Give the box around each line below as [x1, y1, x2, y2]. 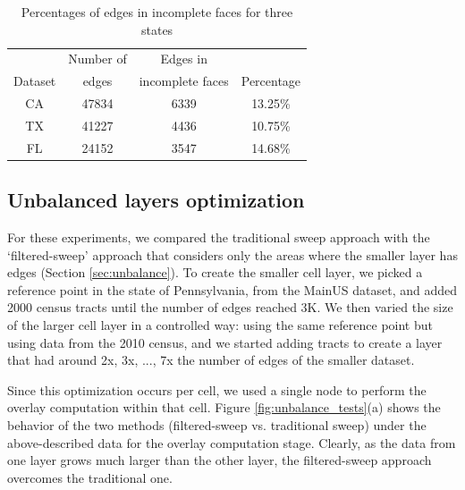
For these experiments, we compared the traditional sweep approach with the [7, 228, 430, 247]
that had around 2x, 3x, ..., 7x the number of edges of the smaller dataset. [7, 351, 415, 369]
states [140, 20, 173, 38]
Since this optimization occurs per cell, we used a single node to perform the [7, 380, 427, 399]
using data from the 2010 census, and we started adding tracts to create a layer [7, 333, 443, 351]
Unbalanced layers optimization [7, 186, 305, 214]
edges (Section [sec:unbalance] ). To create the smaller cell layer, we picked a [7, 263, 423, 282]
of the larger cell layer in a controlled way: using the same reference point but [7, 316, 433, 334]
